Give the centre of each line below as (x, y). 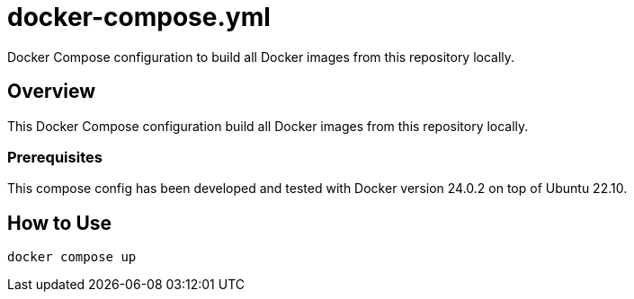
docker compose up (72, 257)
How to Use (60, 223)
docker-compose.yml (139, 17)
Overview (52, 92)
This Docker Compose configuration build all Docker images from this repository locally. (268, 126)
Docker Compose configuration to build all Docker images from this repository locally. (261, 57)
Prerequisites (55, 157)
